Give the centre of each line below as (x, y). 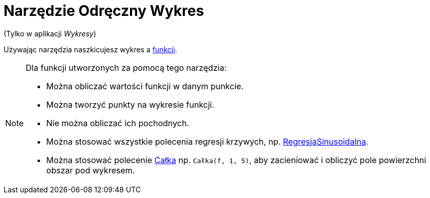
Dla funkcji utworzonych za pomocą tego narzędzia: (126, 67)
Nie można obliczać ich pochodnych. (118, 123)
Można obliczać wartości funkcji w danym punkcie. (145, 86)
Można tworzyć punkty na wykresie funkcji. (130, 104)
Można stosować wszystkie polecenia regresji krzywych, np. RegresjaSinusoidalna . (208, 141)
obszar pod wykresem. (91, 170)
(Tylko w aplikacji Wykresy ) (50, 33)
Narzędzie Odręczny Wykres (104, 11)
